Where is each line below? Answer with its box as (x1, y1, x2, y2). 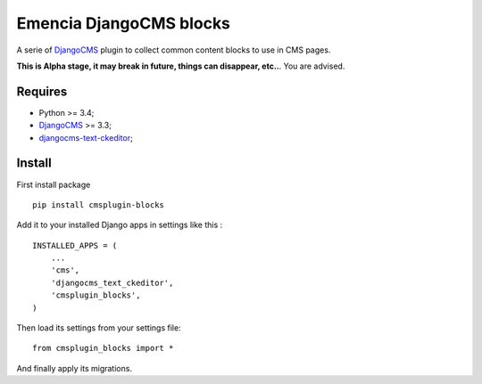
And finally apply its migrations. (16, 363, 133, 373)
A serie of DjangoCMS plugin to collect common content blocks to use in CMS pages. (16, 45, 331, 55)
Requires (16, 84, 68, 99)
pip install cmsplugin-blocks (32, 200, 165, 209)
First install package (16, 179, 91, 190)
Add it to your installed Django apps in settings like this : (16, 219, 223, 231)
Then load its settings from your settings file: (16, 323, 182, 333)
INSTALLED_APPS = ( (32, 241, 118, 250)
